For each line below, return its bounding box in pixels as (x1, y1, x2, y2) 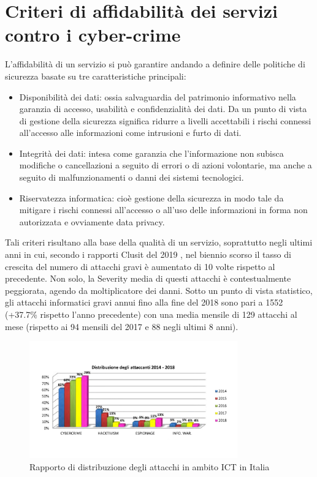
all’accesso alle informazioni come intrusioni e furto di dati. (19, 126, 242, 139)
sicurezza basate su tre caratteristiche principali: (5, 69, 186, 82)
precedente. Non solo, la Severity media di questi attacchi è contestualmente (5, 272, 291, 285)
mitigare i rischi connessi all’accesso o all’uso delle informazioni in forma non (19, 203, 308, 216)
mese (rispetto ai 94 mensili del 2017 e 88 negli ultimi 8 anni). (5, 320, 239, 332)
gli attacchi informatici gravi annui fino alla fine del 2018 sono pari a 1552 (5, 296, 283, 309)
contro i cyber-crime (5, 22, 181, 47)
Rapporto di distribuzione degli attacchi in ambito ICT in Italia (29, 460, 270, 473)
